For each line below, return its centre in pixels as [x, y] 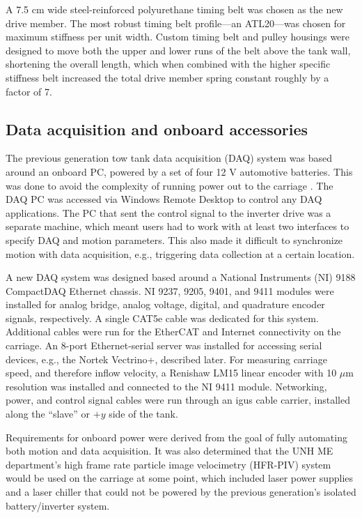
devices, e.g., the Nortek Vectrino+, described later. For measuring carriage [166, 359]
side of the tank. [143, 414]
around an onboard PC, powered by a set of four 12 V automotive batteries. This [179, 171]
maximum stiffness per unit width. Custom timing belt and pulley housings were [178, 37]
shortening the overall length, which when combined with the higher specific [168, 64]
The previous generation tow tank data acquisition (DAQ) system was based [169, 158]
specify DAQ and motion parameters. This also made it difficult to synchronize [174, 239]
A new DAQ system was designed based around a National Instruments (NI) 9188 [181, 277]
